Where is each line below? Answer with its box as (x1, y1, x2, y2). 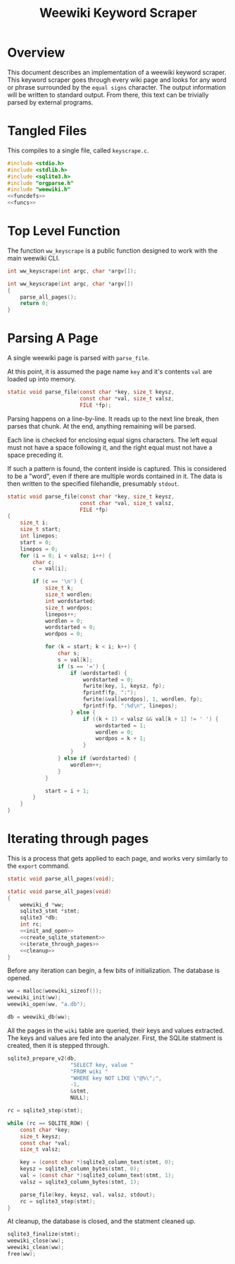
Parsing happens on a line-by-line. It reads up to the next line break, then (7, 415, 220, 423)
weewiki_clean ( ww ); (7, 1244, 65, 1251)
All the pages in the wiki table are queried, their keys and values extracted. (7, 1026, 225, 1035)
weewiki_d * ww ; (20, 901, 65, 908)
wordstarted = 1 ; (95, 722, 146, 729)
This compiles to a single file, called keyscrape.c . (7, 146, 149, 155)
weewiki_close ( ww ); (7, 1237, 65, 1244)
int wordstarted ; (44, 597, 96, 604)
